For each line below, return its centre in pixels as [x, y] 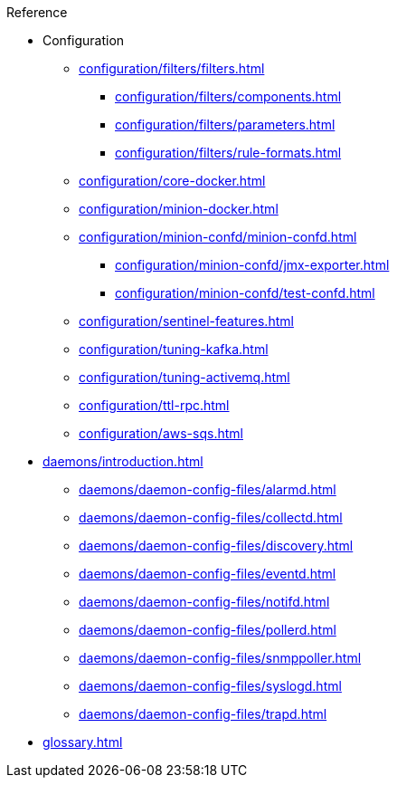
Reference [37, 12]
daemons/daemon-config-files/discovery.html [216, 546]
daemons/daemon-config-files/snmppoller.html [220, 658]
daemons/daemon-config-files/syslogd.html [210, 686]
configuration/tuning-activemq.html [184, 377]
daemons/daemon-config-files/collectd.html [211, 517]
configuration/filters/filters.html [172, 68]
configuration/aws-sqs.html [161, 433]
